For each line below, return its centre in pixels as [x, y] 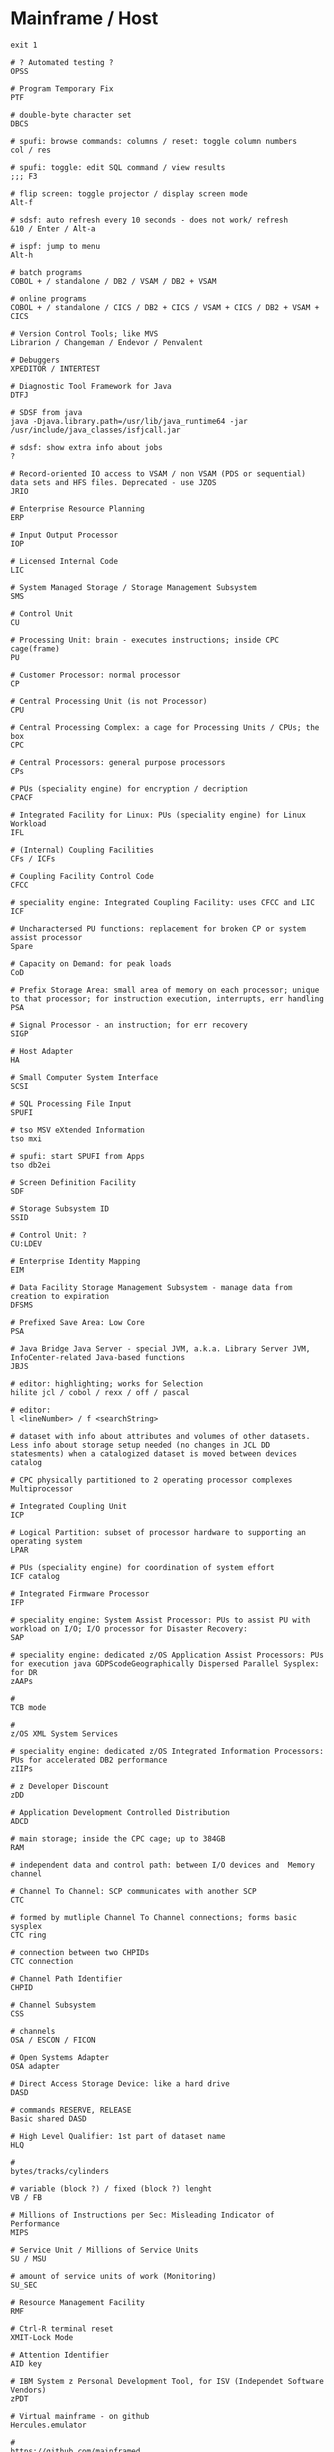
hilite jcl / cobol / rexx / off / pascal [100, 1392]
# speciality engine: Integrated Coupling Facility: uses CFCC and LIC [162, 902]
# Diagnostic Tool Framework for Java [91, 386]
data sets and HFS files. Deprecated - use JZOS [113, 482]
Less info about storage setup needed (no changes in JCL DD [140, 1445]
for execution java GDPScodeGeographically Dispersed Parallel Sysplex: [165, 1663]
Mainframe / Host [84, 18]
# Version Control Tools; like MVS [84, 333]
